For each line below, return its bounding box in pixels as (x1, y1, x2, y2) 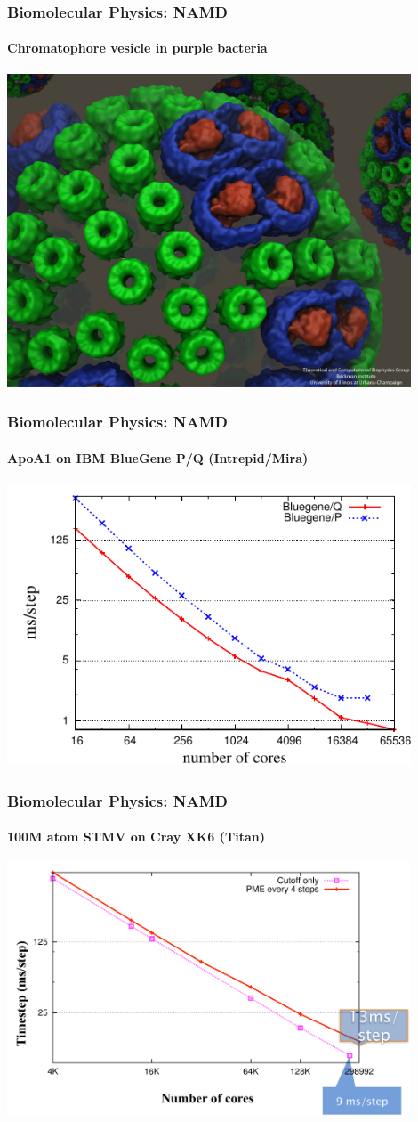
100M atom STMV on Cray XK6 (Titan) (7, 827, 265, 846)
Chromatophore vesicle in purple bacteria (7, 38, 268, 57)
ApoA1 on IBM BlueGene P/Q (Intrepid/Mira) (7, 448, 309, 467)
